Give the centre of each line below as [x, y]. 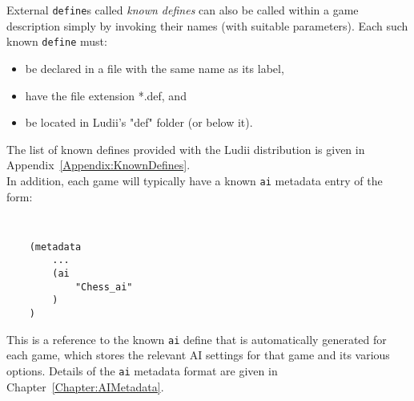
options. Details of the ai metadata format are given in [142, 370]
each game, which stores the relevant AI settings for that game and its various [198, 355]
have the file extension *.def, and [106, 95]
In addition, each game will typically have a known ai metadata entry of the [195, 180]
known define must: [57, 41]
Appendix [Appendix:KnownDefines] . [98, 165]
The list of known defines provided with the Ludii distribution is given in [186, 149]
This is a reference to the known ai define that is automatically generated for [197, 339]
